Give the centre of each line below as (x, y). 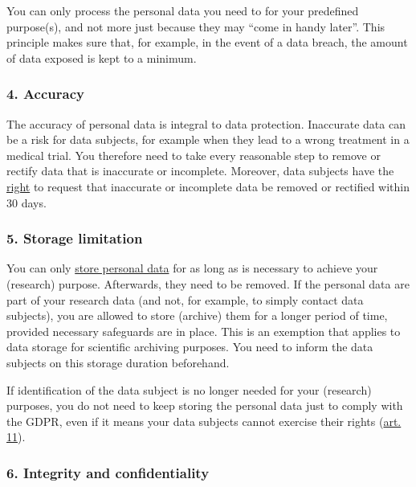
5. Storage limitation (75, 238)
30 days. (27, 202)
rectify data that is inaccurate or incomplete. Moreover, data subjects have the (200, 171)
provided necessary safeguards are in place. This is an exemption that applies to (204, 331)
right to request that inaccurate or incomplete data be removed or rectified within (208, 186)
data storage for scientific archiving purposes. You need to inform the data (190, 347)
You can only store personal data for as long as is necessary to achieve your (192, 268)
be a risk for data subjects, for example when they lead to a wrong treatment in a (208, 139)
